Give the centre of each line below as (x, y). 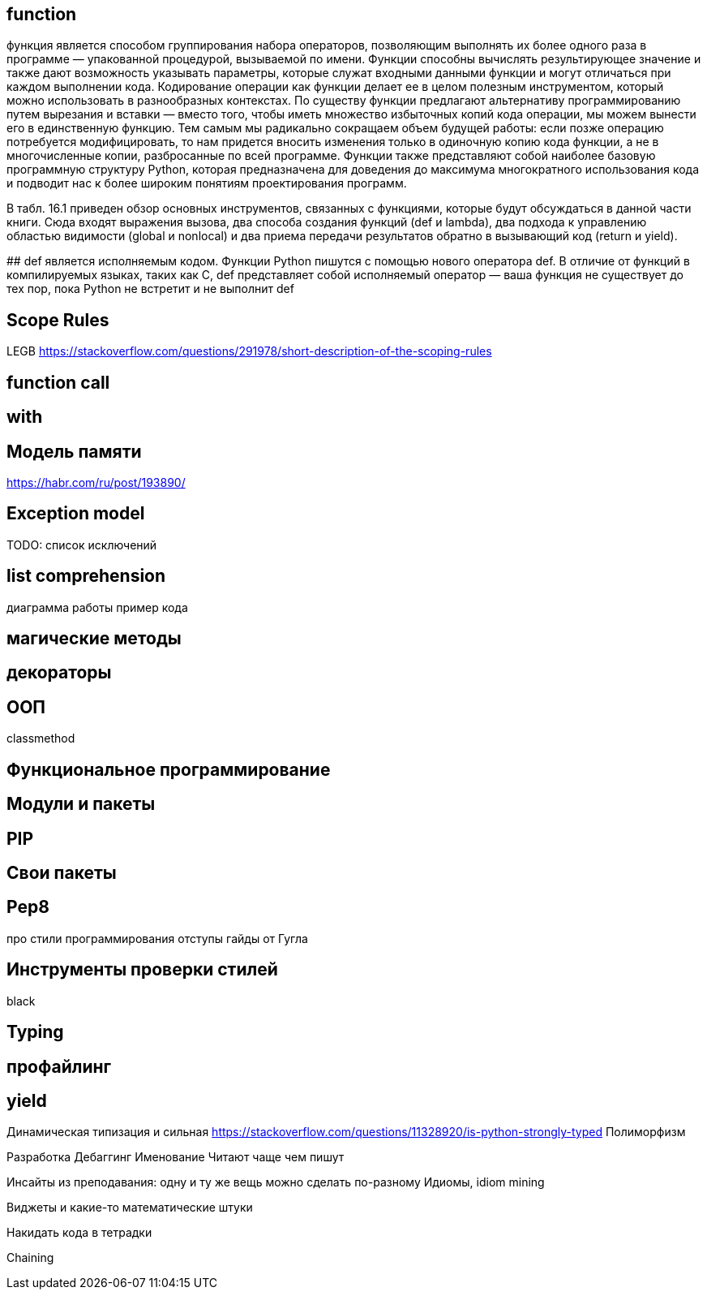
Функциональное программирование (169, 769)
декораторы (59, 673)
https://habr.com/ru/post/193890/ (96, 482)
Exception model (76, 514)
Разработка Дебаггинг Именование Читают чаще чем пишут (176, 1157)
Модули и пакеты (81, 804)
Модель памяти (74, 451)
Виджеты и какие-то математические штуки (130, 1208)
